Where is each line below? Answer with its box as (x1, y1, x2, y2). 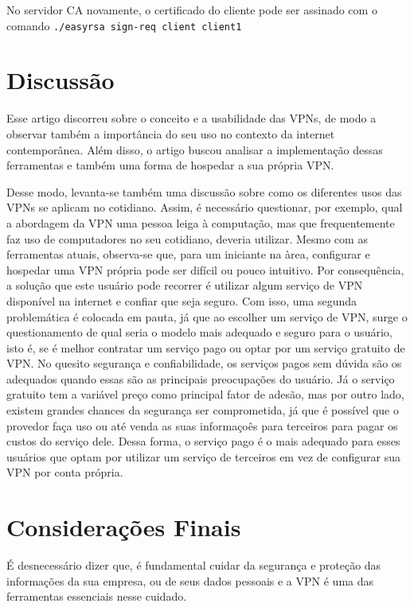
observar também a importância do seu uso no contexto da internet (6, 125, 335, 142)
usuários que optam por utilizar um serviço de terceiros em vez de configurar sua (6, 448, 400, 465)
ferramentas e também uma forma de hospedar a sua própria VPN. (6, 157, 334, 173)
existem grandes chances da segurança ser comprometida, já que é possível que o (6, 402, 399, 418)
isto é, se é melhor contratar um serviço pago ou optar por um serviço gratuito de (6, 339, 405, 356)
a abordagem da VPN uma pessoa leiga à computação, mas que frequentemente (6, 214, 395, 231)
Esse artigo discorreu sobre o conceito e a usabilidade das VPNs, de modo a (6, 110, 377, 126)
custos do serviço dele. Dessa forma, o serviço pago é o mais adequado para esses (6, 433, 400, 449)
